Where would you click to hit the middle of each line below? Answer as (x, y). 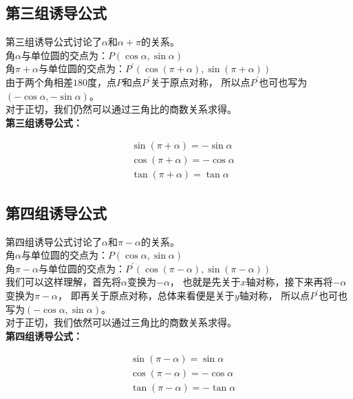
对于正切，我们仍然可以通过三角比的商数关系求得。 (121, 109)
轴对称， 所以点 (275, 295)
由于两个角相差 (39, 82)
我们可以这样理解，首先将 (63, 282)
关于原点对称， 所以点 (200, 82)
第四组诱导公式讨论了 (54, 241)
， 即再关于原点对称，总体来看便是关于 (146, 295)
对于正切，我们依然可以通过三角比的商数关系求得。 (121, 322)
